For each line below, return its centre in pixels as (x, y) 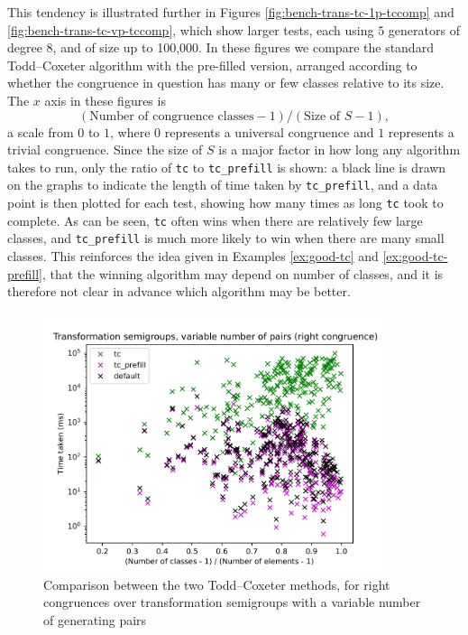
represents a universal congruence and (269, 131)
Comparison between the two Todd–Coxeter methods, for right (217, 584)
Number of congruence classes (172, 116)
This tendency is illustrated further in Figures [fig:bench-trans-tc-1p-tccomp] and (231, 12)
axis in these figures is (105, 100)
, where (130, 131)
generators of (424, 29)
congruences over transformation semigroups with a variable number (232, 602)
